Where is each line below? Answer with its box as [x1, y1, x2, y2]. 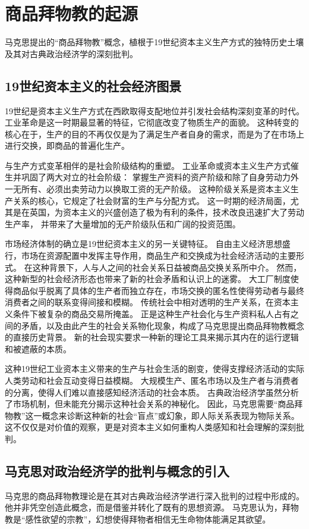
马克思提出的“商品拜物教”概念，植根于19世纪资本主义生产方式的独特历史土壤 [5, 36, 304, 48]
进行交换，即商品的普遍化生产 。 [5, 139, 130, 152]
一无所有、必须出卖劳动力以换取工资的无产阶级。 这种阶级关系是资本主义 [5, 183, 291, 195]
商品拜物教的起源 [5, 1, 138, 26]
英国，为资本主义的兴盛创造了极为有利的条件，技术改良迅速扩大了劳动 [29, 206, 304, 218]
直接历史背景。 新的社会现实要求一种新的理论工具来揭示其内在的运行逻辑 [12, 331, 299, 343]
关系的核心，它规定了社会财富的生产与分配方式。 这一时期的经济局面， [12, 194, 291, 206]
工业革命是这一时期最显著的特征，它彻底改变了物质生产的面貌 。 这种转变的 [5, 116, 299, 129]
